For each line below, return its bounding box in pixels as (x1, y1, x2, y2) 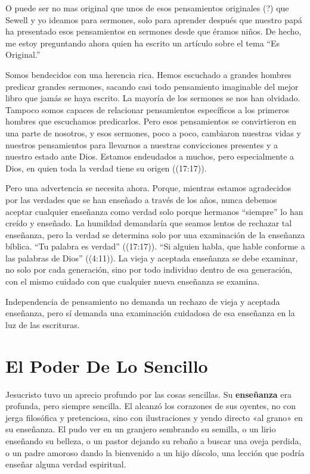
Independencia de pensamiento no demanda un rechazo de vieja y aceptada (5, 295, 280, 307)
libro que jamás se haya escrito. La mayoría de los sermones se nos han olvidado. (5, 92, 300, 104)
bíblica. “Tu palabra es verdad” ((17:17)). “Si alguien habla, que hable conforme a (5, 240, 305, 252)
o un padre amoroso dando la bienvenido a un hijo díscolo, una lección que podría (5, 446, 305, 459)
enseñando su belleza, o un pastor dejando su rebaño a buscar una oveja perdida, (5, 434, 302, 447)
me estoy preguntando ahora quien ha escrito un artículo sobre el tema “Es (5, 36, 280, 49)
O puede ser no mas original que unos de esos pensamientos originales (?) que (5, 2, 289, 14)
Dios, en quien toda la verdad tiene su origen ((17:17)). (5, 161, 207, 174)
